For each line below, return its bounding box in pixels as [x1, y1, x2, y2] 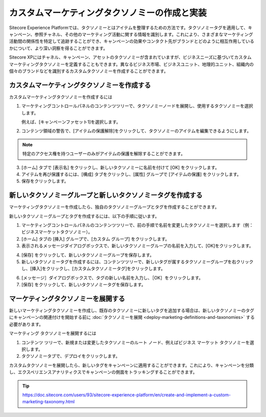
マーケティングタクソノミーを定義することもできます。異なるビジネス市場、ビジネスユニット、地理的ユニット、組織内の [9, 61, 254, 67]
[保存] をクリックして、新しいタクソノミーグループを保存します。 [21, 252, 155, 258]
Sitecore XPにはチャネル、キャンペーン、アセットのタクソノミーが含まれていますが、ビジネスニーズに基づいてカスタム [9, 54, 252, 60]
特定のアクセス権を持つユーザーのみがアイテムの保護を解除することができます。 [22, 151, 186, 157]
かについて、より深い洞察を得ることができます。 [9, 45, 108, 51]
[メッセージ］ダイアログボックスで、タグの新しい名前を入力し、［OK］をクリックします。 [21, 275, 203, 280]
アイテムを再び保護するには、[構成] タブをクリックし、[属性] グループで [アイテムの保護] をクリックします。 [21, 171, 241, 177]
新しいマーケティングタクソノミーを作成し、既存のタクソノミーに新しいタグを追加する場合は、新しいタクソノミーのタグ [9, 308, 255, 313]
